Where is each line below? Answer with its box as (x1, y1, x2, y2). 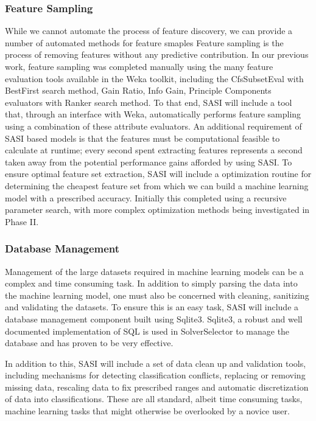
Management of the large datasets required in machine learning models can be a (5, 265, 304, 277)
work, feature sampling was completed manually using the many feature (5, 60, 273, 72)
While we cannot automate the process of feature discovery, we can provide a (5, 24, 293, 37)
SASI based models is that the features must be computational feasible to (5, 131, 280, 144)
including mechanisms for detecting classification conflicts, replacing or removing (5, 369, 306, 381)
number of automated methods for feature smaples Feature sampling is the (5, 36, 284, 49)
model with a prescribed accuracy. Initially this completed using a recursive (5, 191, 287, 204)
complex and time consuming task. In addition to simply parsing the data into (5, 277, 298, 290)
